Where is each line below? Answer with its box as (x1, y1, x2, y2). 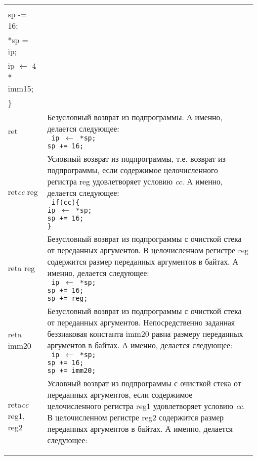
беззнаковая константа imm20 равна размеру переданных (47, 328, 243, 339)
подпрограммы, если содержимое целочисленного (47, 164, 218, 176)
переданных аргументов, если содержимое (47, 389, 193, 400)
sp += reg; (47, 294, 88, 302)
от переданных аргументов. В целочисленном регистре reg (47, 244, 249, 256)
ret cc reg (8, 185, 38, 197)
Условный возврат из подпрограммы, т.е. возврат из (47, 153, 226, 164)
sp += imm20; (47, 367, 96, 374)
